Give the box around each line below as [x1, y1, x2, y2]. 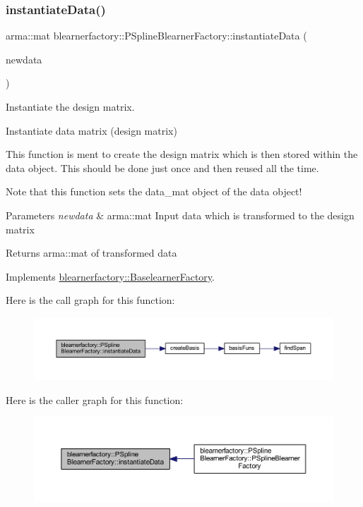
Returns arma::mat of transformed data [6, 245, 177, 260]
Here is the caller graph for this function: [6, 392, 184, 407]
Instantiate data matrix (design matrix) [6, 123, 177, 138]
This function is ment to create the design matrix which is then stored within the [6, 147, 358, 161]
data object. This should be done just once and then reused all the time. [6, 160, 319, 175]
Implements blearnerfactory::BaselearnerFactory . [6, 269, 215, 283]
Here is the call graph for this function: [6, 293, 175, 307]
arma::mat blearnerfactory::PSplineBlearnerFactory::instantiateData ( [6, 28, 307, 43]
